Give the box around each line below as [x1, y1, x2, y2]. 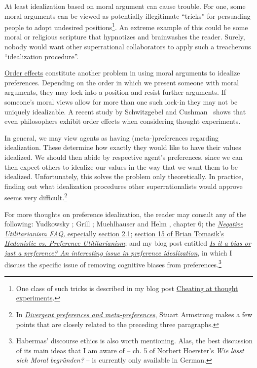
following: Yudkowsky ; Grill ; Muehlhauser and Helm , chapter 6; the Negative [4, 219, 243, 229]
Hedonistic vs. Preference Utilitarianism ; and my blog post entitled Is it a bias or [4, 238, 251, 248]
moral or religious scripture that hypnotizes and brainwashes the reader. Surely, [4, 32, 245, 42]
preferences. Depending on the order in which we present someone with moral [4, 77, 239, 87]
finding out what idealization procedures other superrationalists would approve [4, 181, 243, 191]
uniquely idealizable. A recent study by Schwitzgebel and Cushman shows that [4, 106, 246, 116]
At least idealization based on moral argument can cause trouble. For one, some [4, 1, 246, 11]
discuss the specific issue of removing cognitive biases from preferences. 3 [4, 258, 221, 269]
